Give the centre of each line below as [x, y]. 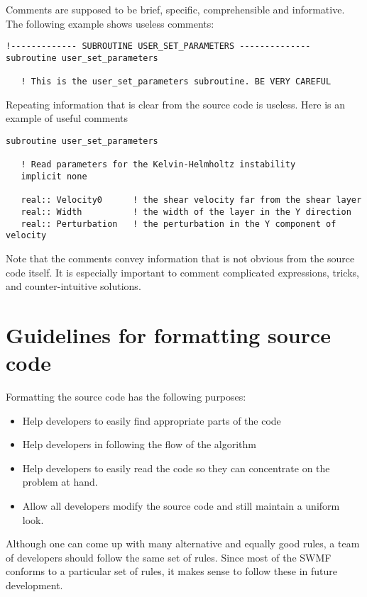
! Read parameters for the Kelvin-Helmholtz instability [158, 165]
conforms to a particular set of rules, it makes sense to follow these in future [171, 571]
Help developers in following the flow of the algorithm [139, 444]
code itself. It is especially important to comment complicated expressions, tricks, [182, 272]
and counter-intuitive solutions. [73, 286]
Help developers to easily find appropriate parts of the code [152, 420]
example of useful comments [67, 118]
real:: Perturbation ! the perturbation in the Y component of [179, 224]
